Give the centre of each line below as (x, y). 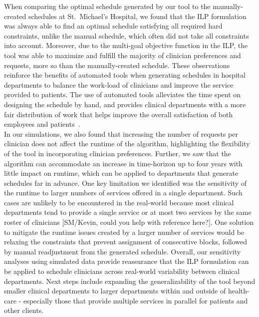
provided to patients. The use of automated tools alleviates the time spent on (123, 94)
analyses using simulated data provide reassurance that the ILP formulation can (127, 261)
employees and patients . (42, 124)
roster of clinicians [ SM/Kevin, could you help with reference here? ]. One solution (129, 222)
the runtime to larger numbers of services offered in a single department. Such (123, 193)
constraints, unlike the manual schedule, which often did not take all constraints (127, 35)
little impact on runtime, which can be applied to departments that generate (121, 173)
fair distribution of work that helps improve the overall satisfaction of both (119, 114)
